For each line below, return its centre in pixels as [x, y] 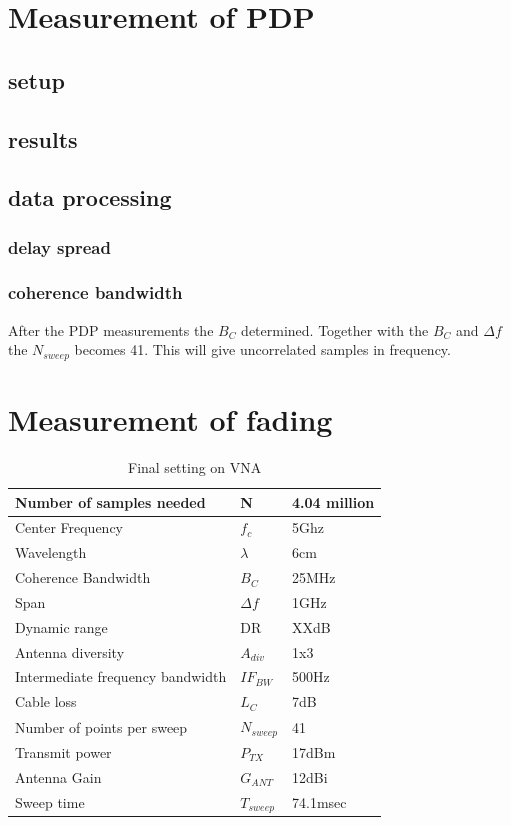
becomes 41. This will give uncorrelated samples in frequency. [262, 349]
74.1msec [319, 801]
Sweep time [50, 801]
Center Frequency [69, 527]
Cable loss [46, 701]
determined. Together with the [335, 329]
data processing [90, 197]
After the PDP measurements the [111, 329]
